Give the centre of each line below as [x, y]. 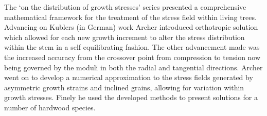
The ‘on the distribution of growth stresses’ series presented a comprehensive [125, 7]
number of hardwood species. [50, 107]
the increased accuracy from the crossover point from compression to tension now [132, 57]
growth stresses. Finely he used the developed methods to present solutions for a [131, 97]
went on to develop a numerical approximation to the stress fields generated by [129, 77]
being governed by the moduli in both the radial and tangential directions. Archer [133, 67]
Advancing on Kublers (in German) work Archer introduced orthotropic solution [131, 27]
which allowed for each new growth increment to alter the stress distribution [124, 37]
